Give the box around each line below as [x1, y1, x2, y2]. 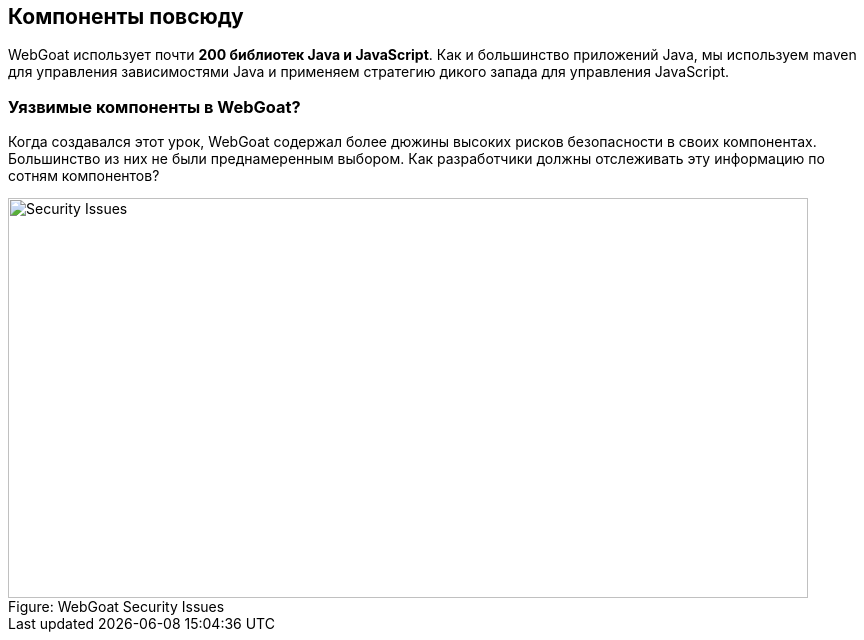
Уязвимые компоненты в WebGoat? [8, 96, 301, 117]
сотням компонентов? [8, 167, 160, 185]
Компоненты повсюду [8, 4, 244, 29]
